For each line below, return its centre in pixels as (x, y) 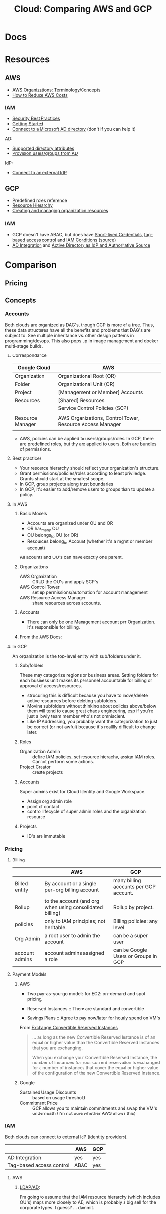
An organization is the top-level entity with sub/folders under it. (77, 656)
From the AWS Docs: (41, 637)
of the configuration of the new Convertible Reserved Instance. (96, 1073)
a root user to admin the (72, 935)
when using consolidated (74, 907)
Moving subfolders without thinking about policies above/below (92, 706)
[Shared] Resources (81, 400)
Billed (21, 883)
